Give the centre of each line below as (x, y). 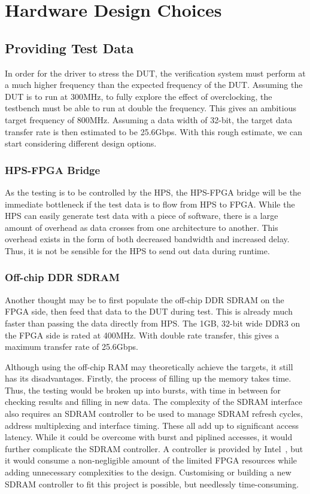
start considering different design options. (81, 143)
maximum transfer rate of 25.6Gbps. (72, 347)
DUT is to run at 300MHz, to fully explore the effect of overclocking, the (139, 96)
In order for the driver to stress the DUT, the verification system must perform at (155, 73)
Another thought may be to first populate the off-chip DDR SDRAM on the (145, 299)
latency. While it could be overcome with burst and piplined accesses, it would (149, 437)
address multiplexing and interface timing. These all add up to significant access (152, 425)
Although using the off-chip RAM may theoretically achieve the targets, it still (149, 366)
